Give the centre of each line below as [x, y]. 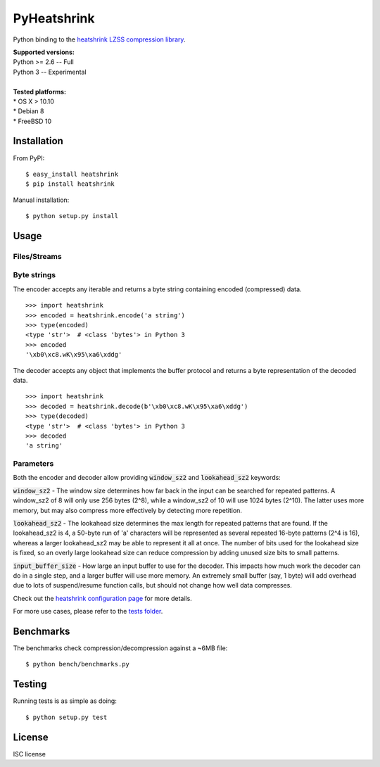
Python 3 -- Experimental [50, 72]
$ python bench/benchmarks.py [78, 664]
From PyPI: [29, 158]
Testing [30, 684]
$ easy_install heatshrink [72, 174]
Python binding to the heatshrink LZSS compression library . [99, 39]
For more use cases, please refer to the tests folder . [88, 611]
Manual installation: [41, 200]
